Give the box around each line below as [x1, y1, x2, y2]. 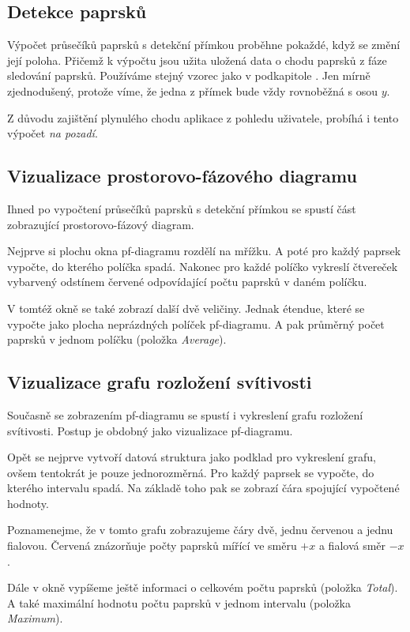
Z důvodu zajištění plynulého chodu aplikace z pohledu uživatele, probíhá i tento [7, 109, 399, 126]
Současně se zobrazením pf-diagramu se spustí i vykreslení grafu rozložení [7, 406, 363, 423]
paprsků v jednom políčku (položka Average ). [7, 331, 227, 348]
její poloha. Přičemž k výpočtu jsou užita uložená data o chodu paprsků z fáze [7, 51, 387, 68]
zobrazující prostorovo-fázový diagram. [7, 216, 194, 232]
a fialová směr [318, 537, 386, 554]
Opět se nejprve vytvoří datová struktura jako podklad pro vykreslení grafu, [7, 449, 376, 465]
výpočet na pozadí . [7, 125, 98, 141]
